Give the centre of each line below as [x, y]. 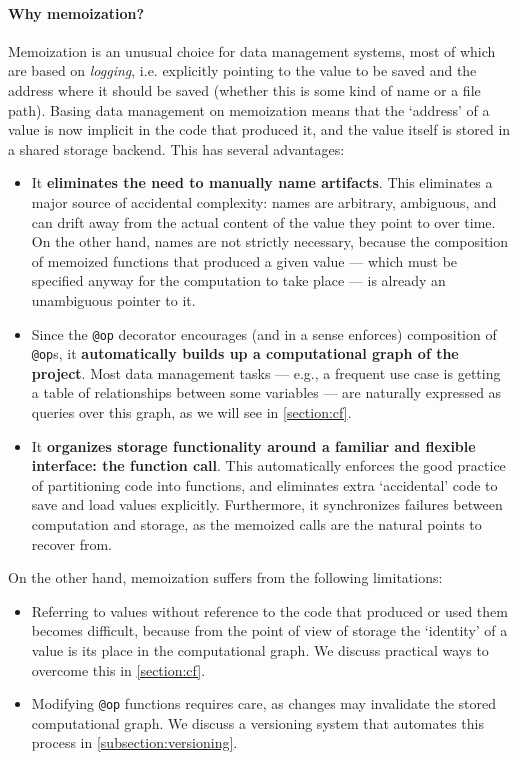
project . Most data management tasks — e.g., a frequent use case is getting [266, 372]
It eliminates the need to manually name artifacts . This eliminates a [262, 182]
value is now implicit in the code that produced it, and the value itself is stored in [259, 129]
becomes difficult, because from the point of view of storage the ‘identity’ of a [269, 630]
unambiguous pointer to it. [113, 299]
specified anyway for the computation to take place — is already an [238, 280]
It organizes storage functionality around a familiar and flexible [253, 445]
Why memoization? [76, 12]
